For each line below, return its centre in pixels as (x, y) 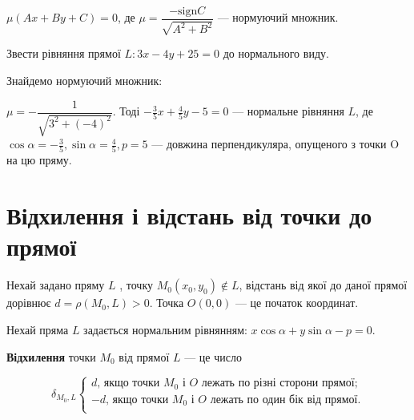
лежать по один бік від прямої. (285, 400)
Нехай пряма (38, 329)
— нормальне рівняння (288, 111)
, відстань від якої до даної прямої (323, 285)
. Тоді (126, 111)
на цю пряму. (39, 160)
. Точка (167, 303)
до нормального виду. (276, 53)
